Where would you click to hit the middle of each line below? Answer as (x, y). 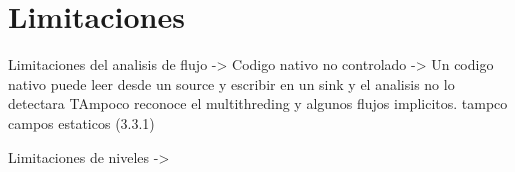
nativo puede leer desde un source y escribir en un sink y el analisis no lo (231, 83)
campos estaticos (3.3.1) (81, 122)
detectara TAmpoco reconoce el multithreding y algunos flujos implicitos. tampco (258, 103)
